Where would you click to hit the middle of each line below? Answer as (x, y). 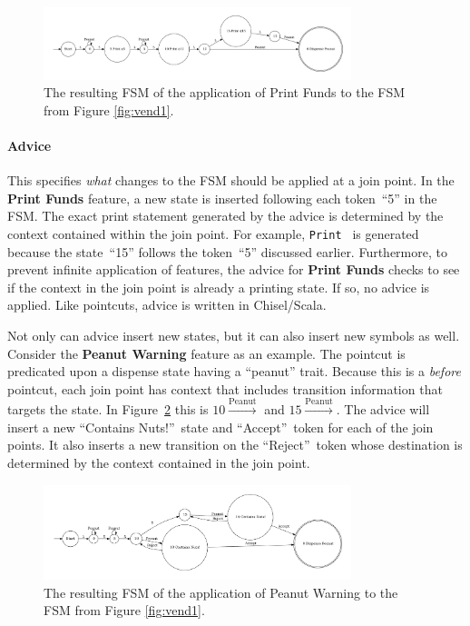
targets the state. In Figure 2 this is (108, 409)
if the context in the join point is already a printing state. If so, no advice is (219, 287)
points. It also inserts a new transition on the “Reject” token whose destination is (235, 445)
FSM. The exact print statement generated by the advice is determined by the (225, 216)
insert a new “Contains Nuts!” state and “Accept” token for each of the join (220, 427)
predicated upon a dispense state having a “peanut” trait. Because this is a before (234, 371)
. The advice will (383, 409)
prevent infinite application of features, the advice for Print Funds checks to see (234, 269)
